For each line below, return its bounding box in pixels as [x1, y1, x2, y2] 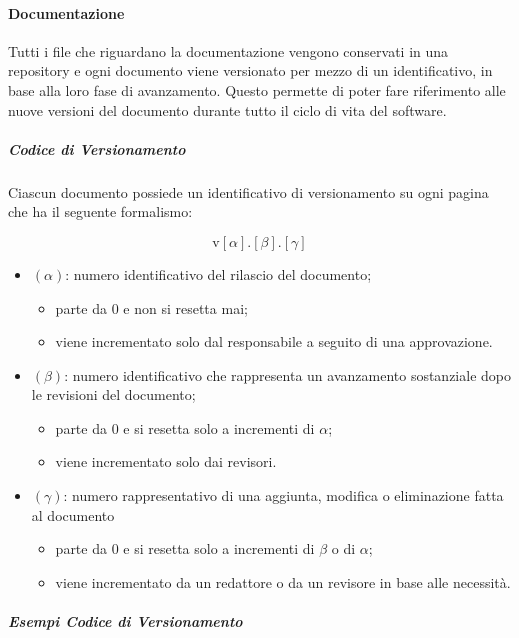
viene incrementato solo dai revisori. [55, 451, 277, 472]
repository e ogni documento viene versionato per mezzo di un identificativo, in [8, 60, 493, 81]
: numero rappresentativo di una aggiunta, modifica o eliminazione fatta [63, 485, 504, 506]
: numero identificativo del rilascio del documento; [65, 263, 372, 284]
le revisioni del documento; [31, 384, 196, 405]
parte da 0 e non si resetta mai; [55, 297, 248, 318]
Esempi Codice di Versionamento [8, 611, 243, 632]
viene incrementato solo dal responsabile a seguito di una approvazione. [55, 331, 493, 352]
